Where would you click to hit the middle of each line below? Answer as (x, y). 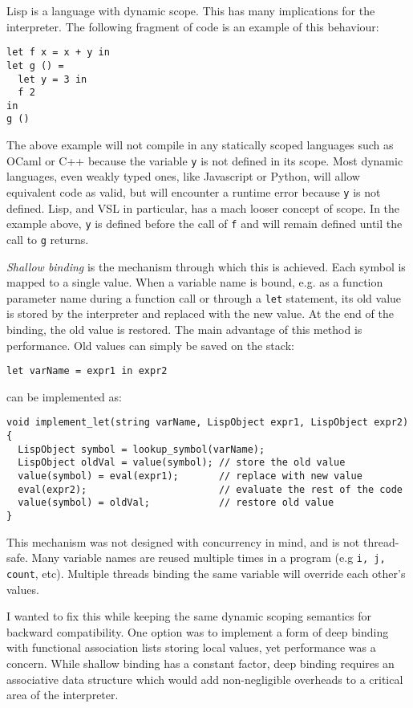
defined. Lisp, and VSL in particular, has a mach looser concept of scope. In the (203, 208)
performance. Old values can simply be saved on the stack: (150, 345)
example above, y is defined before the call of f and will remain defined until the (204, 224)
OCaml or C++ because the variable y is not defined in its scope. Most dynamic (205, 160)
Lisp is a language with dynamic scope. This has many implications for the (191, 10)
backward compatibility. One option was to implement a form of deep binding (198, 631)
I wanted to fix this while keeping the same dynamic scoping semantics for (189, 616)
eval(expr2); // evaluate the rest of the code (210, 489)
